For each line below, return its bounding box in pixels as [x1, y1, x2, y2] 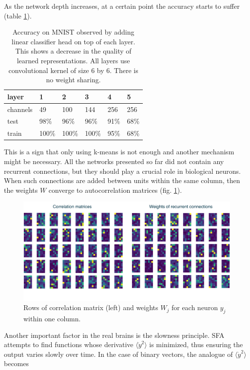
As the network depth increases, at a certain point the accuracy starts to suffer [4, 1, 240, 11]
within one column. [23, 314, 81, 324]
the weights [4, 185, 38, 195]
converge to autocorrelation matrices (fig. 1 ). [48, 185, 182, 195]
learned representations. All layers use [17, 55, 130, 65]
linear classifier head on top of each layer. [11, 36, 135, 46]
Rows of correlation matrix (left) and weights [23, 302, 158, 313]
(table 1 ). [4, 10, 32, 20]
